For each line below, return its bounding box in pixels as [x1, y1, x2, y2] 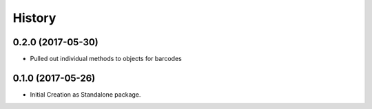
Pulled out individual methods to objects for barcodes [30, 55, 182, 63]
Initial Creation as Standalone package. [30, 90, 141, 99]
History [12, 10, 56, 25]
